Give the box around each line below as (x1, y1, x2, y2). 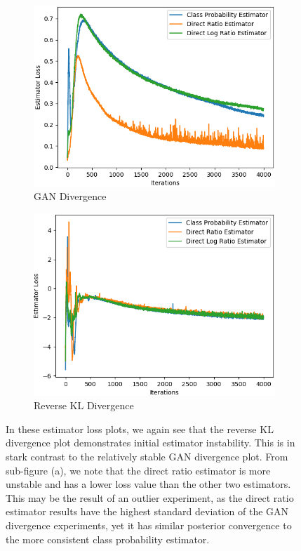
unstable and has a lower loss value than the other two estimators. (6, 477, 291, 491)
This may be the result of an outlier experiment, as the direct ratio (6, 490, 294, 505)
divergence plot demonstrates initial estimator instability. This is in (6, 435, 295, 450)
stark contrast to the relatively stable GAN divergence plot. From (6, 449, 288, 463)
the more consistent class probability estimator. (6, 531, 210, 546)
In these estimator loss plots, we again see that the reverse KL (6, 421, 274, 436)
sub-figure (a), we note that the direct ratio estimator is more (6, 463, 271, 477)
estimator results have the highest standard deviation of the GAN (6, 504, 289, 519)
